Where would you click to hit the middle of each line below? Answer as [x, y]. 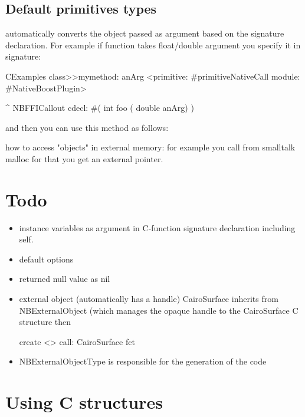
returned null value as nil [65, 279]
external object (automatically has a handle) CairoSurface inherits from [149, 299]
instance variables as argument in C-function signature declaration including [157, 227]
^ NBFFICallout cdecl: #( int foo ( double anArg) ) [100, 108]
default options [46, 259]
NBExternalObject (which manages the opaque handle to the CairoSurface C [159, 310]
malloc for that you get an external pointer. [84, 158]
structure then [45, 322]
